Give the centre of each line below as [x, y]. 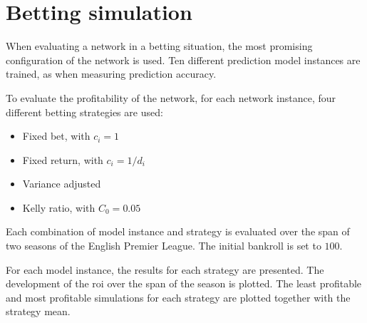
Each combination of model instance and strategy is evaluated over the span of [178, 231]
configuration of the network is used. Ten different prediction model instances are [183, 60]
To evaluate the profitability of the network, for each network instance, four [171, 97]
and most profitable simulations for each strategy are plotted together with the [178, 297]
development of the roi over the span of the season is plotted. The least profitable [184, 283]
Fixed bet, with [56, 136]
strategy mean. [38, 311]
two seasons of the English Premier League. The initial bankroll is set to [164, 246]
